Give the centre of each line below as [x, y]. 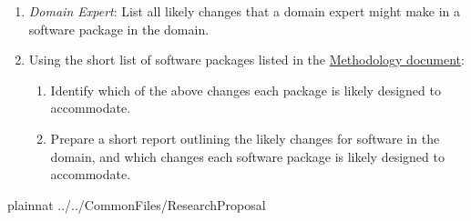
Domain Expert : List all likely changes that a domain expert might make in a [245, 11]
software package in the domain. [119, 29]
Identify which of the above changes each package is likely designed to [246, 90]
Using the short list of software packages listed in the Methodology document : [246, 60]
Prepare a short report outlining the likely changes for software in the [245, 138]
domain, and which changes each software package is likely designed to [247, 156]
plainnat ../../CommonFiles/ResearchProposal [137, 204]
